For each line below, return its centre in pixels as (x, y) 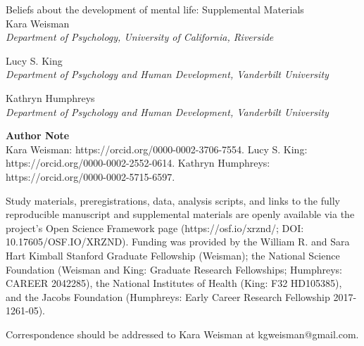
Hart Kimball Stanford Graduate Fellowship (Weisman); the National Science (173, 255)
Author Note (38, 135)
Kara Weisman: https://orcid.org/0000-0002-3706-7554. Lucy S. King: (157, 149)
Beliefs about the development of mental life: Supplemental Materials (155, 9)
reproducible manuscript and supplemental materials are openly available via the (180, 214)
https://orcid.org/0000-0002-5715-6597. (90, 176)
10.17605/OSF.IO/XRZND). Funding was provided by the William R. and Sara (178, 242)
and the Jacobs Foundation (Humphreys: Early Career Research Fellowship (168, 296)
